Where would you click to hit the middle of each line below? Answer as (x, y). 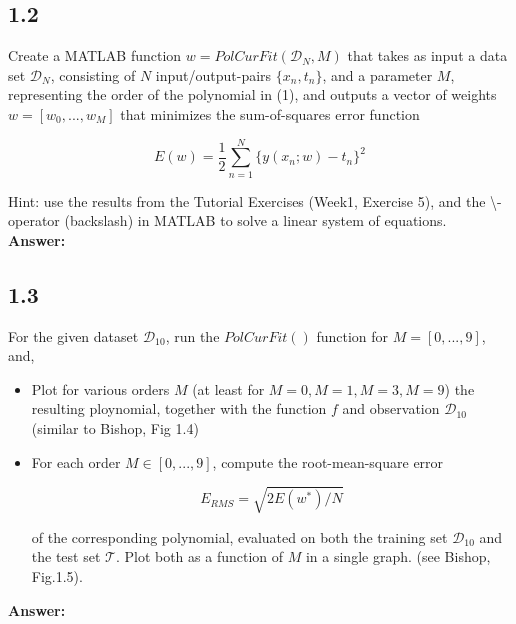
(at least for (228, 388)
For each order (76, 461)
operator (34, 220)
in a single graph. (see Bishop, (398, 556)
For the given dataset (73, 335)
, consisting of (93, 74)
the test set (66, 556)
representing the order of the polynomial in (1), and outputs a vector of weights (252, 94)
